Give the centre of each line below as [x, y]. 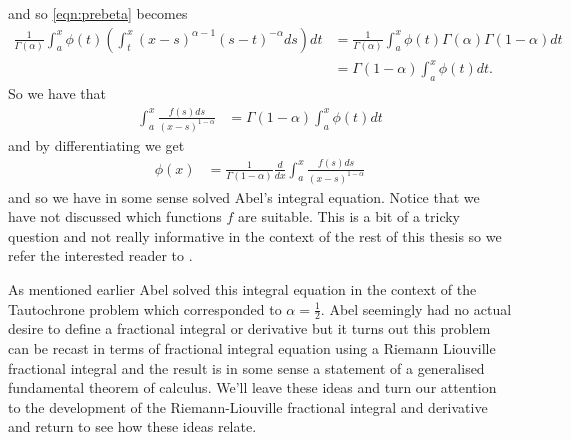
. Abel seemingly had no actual [416, 308]
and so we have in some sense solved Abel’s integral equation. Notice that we [244, 196]
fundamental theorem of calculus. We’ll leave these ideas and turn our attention [252, 387]
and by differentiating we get [96, 144]
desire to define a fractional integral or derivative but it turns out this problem [249, 328]
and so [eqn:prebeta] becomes [98, 13]
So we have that [57, 92]
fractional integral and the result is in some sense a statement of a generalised [246, 367]
